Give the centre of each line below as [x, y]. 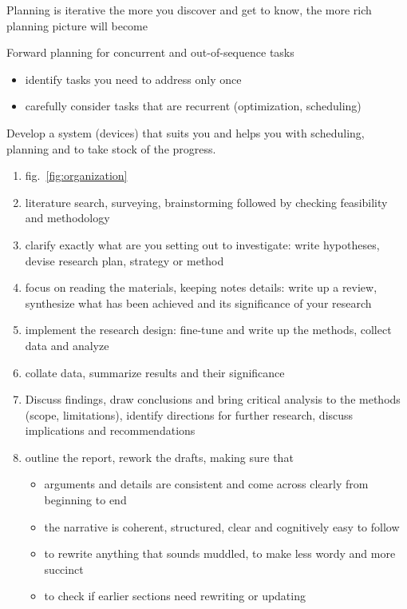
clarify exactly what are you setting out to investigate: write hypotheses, [202, 244]
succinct [64, 569]
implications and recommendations [110, 430]
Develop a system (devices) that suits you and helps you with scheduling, [186, 132]
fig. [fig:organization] [76, 175]
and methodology [67, 218]
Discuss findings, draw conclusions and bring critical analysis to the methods [213, 399]
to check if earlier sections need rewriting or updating [175, 596]
